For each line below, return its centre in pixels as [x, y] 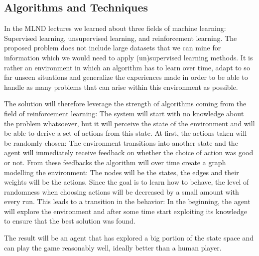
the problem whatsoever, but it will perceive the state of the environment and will [129, 123]
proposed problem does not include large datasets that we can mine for [113, 48]
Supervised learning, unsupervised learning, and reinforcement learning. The [121, 38]
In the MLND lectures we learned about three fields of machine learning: [115, 28]
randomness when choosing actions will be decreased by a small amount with [122, 191]
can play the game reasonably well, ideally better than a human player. [113, 247]
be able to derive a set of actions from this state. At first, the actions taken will [126, 133]
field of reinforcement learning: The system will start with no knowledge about [124, 113]
